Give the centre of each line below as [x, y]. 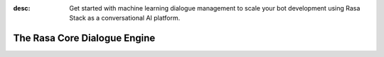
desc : [22, 8]
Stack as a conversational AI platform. [125, 18]
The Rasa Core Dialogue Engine [84, 38]
